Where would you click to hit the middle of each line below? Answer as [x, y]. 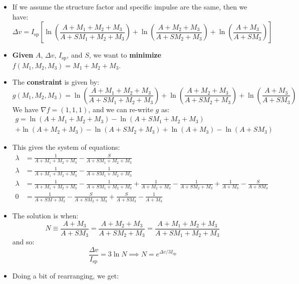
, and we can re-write [121, 109]
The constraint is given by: [56, 82]
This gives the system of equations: [66, 147]
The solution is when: [45, 216]
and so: [23, 242]
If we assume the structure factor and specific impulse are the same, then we [130, 7]
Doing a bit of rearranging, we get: [66, 276]
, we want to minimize [125, 55]
